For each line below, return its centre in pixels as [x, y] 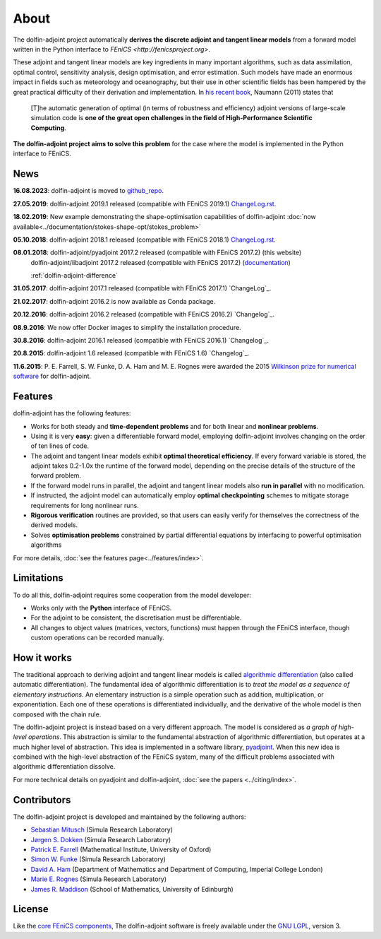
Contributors [42, 799]
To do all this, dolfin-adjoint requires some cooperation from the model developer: [132, 595]
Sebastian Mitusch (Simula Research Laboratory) [102, 829]
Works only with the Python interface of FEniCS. [101, 608]
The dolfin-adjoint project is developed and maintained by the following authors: [129, 817]
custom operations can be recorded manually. [98, 638]
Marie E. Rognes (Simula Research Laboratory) [99, 879]
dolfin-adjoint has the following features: [72, 413]
